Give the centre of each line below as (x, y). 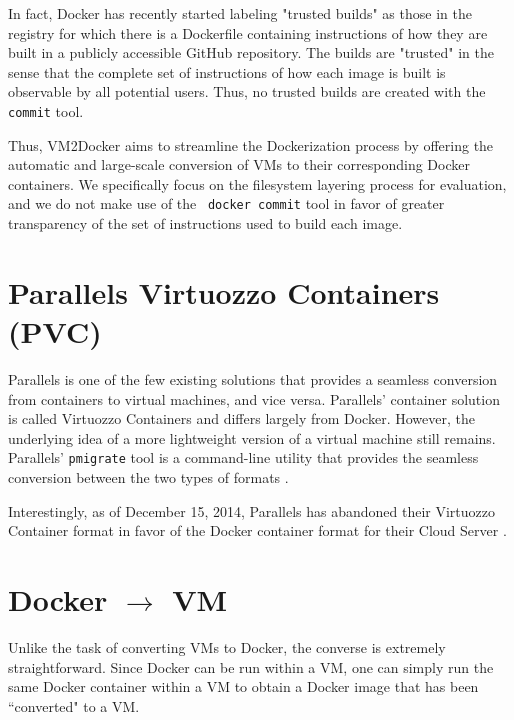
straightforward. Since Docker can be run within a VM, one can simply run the (251, 666)
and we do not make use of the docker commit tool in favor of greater (226, 203)
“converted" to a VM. (74, 705)
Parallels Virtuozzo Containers (224, 291)
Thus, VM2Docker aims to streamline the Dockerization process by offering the (251, 144)
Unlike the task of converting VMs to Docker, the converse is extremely (227, 646)
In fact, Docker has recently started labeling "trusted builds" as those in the (240, 13)
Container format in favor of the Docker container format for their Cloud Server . (257, 530)
